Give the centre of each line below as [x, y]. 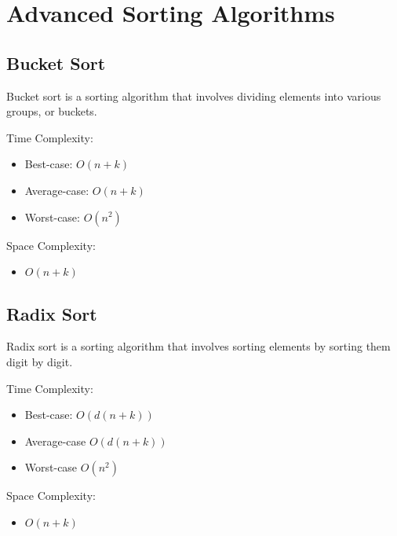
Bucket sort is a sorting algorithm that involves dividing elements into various [194, 95]
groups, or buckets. [52, 111]
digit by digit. [40, 361]
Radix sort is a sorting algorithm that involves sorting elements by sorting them [198, 346]
